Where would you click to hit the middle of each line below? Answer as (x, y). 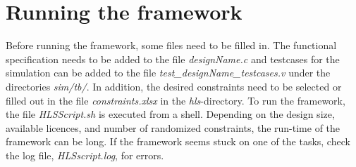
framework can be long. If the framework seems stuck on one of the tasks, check (178, 141)
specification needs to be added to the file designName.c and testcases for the (173, 59)
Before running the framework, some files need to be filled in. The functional (171, 45)
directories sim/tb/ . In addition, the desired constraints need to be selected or (174, 86)
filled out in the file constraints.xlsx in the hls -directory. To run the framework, (176, 100)
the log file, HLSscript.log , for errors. (85, 155)
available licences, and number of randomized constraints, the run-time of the (173, 127)
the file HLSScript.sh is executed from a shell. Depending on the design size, (170, 114)
